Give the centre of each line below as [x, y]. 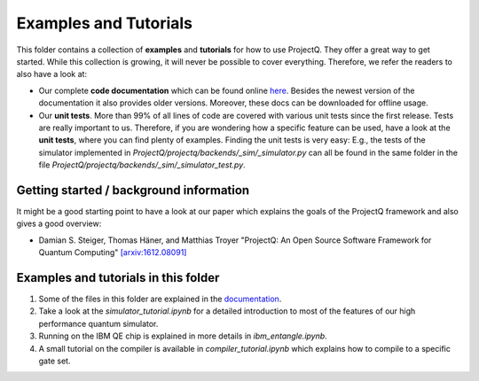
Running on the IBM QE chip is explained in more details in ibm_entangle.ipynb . [183, 336]
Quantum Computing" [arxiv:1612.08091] [113, 253]
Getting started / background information [133, 190]
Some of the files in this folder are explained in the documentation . [160, 299]
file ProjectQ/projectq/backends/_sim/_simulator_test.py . [142, 165]
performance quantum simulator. [98, 323]
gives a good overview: [59, 224]
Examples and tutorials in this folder [118, 278]
